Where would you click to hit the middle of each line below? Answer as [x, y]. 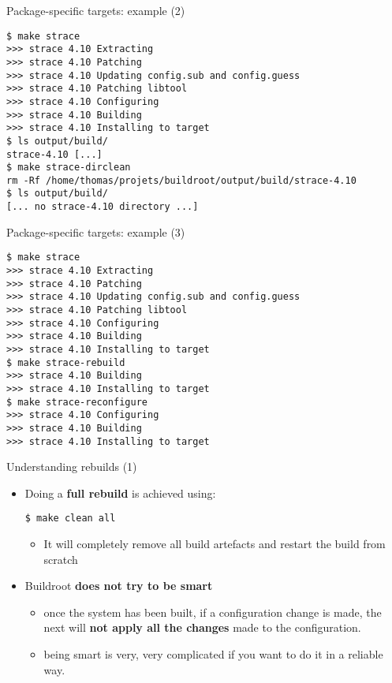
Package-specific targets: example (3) [96, 231]
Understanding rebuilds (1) [72, 467]
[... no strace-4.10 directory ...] [103, 207]
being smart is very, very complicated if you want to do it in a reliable [213, 654]
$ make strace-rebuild [66, 362]
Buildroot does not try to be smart [119, 586]
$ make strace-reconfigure [77, 402]
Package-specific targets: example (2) [96, 10]
